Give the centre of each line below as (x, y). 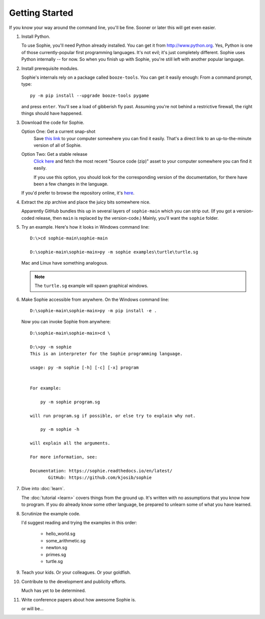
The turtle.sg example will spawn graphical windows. (92, 286)
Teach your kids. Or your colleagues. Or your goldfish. (76, 572)
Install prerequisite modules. (50, 68)
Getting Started (41, 13)
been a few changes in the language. (71, 184)
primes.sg (56, 554)
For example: (46, 388)
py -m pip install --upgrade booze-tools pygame (90, 95)
